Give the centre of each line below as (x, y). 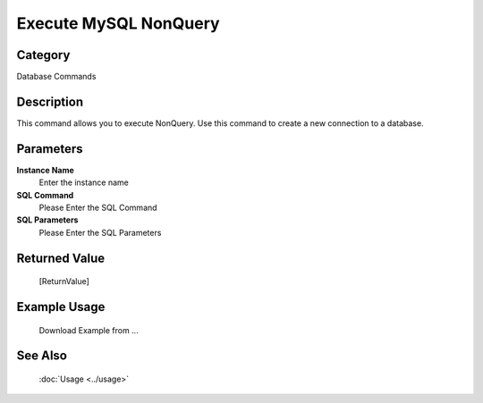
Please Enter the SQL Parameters (100, 232)
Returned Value (61, 258)
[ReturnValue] (64, 281)
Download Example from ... (89, 330)
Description (50, 101)
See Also (42, 356)
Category (43, 55)
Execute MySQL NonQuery (118, 23)
